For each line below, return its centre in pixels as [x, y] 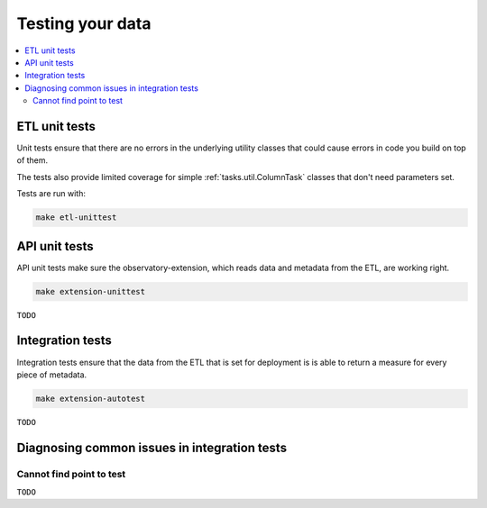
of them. [32, 160]
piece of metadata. [52, 375]
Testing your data [84, 23]
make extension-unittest [91, 291]
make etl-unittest [76, 218]
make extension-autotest [91, 398]
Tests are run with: [51, 194]
